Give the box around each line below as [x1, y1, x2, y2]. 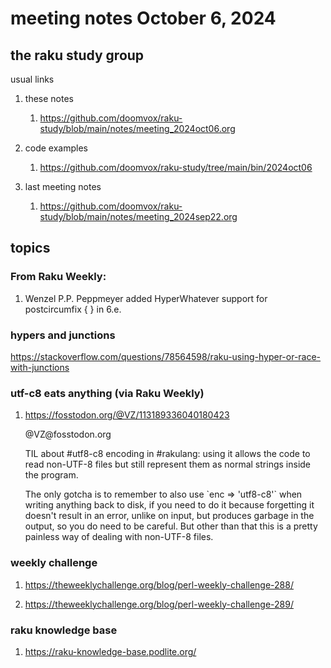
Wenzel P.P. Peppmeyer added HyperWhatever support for [24, 292, 268, 304]
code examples [24, 142, 88, 154]
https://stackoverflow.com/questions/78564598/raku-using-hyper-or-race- [10, 350, 322, 362]
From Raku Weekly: [10, 270, 107, 284]
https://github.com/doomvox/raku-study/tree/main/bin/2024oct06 [39, 162, 313, 173]
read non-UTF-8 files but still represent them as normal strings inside [24, 458, 311, 471]
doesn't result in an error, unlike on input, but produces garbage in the [24, 510, 315, 522]
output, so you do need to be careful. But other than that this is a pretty [24, 520, 318, 532]
